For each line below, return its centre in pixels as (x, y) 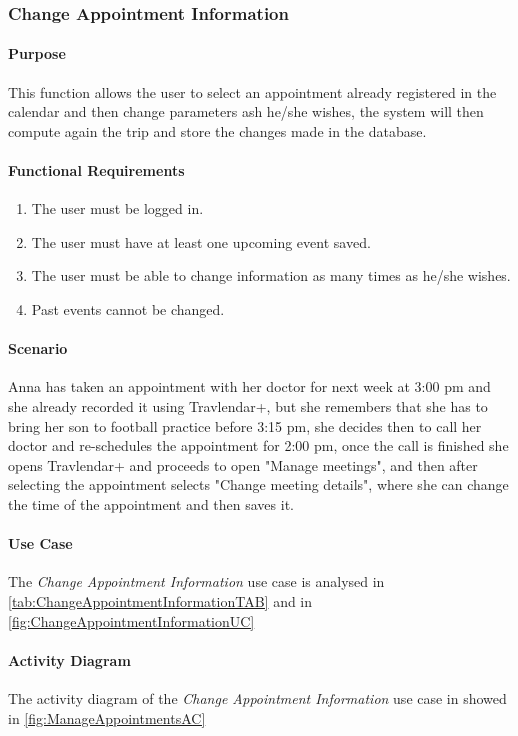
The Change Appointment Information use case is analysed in (196, 581)
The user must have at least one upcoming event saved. (201, 241)
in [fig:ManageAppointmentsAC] (107, 717)
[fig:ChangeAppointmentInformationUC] (131, 620)
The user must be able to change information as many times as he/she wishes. (271, 275)
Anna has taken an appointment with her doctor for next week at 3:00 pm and (249, 386)
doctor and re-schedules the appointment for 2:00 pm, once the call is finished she (258, 445)
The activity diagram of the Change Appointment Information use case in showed (257, 697)
